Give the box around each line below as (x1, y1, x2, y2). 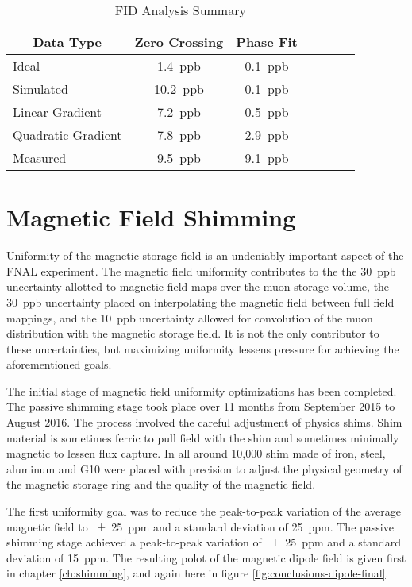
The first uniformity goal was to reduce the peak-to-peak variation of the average (6, 503, 401, 519)
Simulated (13, 79, 68, 98)
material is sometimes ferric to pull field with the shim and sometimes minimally (6, 429, 399, 446)
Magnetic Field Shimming (6, 201, 296, 234)
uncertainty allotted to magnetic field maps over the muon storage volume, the (6, 278, 390, 295)
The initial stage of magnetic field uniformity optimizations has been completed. (6, 382, 397, 399)
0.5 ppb (245, 102, 289, 121)
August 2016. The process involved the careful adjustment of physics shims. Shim (6, 414, 402, 431)
